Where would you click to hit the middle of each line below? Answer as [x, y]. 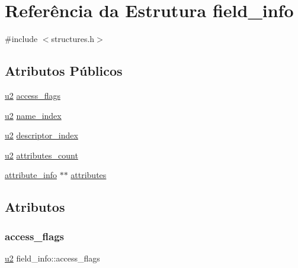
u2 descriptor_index [41, 135]
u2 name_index [33, 115]
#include [21, 39]
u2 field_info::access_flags [52, 258]
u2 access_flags [33, 95]
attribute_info [31, 175]
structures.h [73, 39]
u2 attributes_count [41, 155]
